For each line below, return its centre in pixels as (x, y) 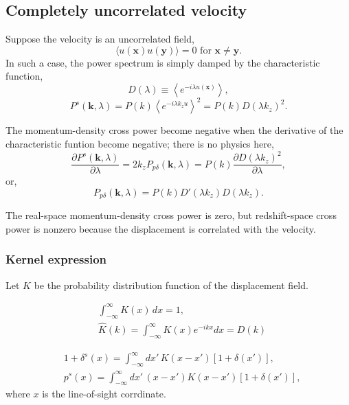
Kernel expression (56, 259)
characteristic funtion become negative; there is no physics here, (140, 144)
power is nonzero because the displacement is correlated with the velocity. (161, 228)
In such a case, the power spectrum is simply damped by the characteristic (163, 62)
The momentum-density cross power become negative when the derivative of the (174, 130)
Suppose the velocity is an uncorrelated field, (100, 39)
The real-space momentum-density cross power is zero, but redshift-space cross (171, 215)
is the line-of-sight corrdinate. (104, 394)
